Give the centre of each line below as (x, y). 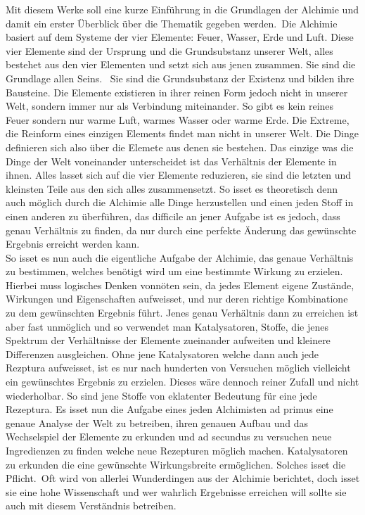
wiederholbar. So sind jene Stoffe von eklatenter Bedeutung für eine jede (161, 395)
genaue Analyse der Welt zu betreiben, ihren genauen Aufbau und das (157, 422)
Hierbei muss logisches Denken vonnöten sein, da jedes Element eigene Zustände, (180, 285)
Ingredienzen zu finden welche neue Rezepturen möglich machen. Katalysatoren (177, 450)
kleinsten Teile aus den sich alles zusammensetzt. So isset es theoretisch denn (172, 188)
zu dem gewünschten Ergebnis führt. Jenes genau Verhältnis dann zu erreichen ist (182, 313)
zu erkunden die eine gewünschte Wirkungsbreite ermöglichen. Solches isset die (176, 464)
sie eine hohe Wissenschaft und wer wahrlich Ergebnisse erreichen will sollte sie (176, 491)
